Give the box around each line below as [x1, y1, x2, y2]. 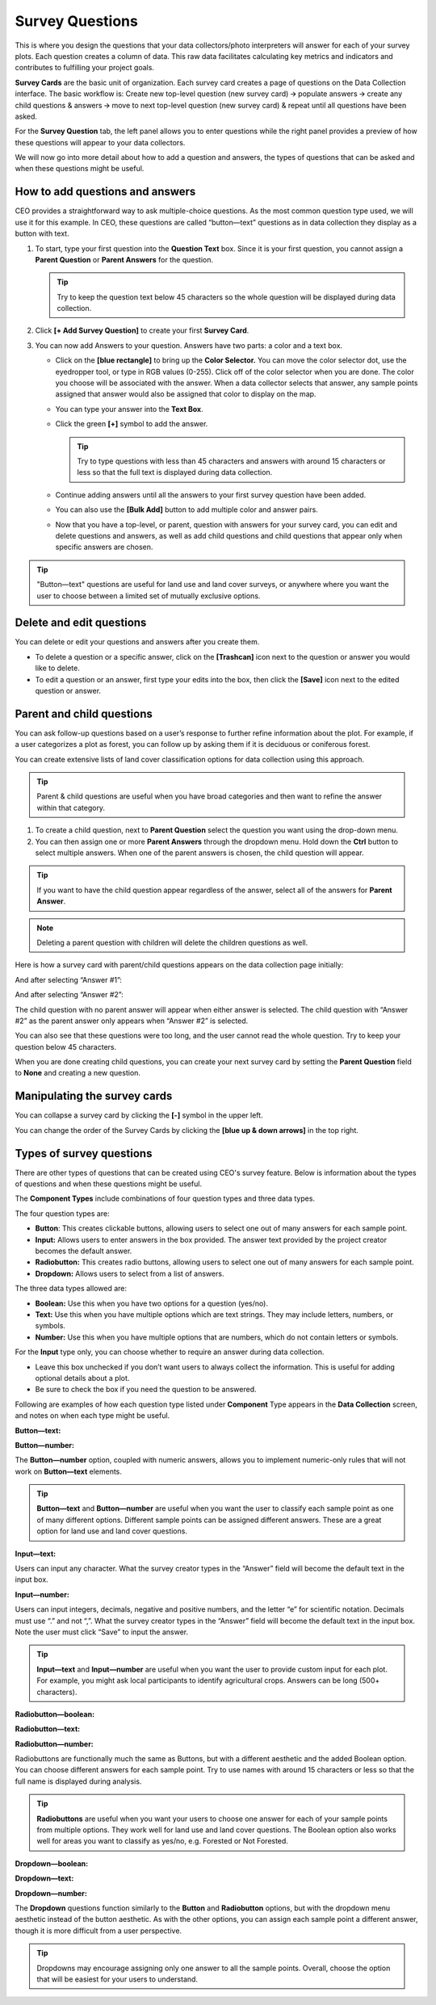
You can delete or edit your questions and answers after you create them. [15, 637, 260, 647]
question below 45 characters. [15, 1042, 117, 1051]
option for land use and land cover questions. [36, 1526, 187, 1536]
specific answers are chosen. [55, 542, 153, 552]
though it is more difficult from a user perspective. [15, 1926, 182, 1936]
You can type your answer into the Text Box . [55, 404, 203, 413]
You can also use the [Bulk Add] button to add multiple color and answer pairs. [55, 505, 318, 514]
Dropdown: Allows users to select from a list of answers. [35, 1269, 224, 1278]
